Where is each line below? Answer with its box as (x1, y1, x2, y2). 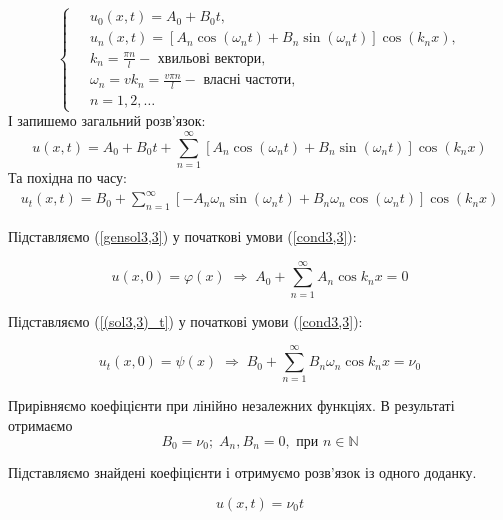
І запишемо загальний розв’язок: (8, 110, 206, 131)
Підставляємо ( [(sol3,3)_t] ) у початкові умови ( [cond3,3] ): (8, 310, 363, 331)
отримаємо (8, 415, 73, 436)
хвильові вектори (157, 51, 262, 66)
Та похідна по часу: (8, 167, 127, 188)
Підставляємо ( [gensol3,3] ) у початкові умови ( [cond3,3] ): (8, 225, 357, 246)
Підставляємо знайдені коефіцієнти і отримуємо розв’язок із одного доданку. (8, 462, 477, 483)
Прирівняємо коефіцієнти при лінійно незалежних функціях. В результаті (8, 395, 455, 416)
